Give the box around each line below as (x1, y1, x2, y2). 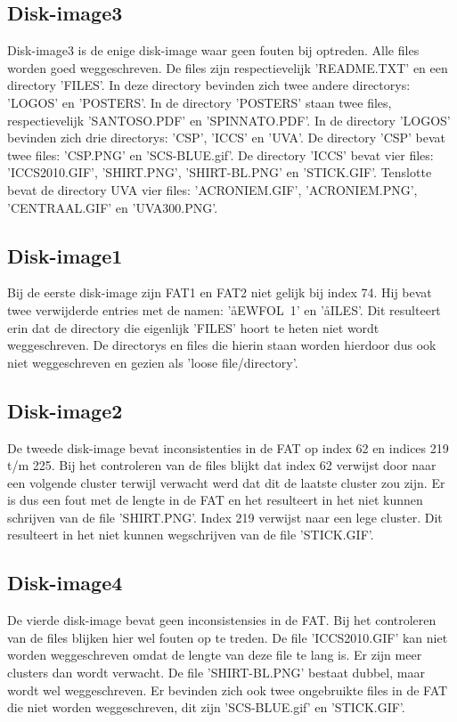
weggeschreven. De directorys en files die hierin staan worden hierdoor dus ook (7, 336, 437, 354)
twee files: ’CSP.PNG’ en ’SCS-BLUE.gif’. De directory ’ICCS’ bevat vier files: (7, 145, 434, 164)
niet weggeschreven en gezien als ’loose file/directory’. (7, 353, 298, 371)
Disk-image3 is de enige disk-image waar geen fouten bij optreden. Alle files (7, 41, 420, 60)
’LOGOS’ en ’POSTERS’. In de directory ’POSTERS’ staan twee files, (7, 93, 392, 111)
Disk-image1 (7, 241, 123, 269)
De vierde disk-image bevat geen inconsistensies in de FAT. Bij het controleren (7, 611, 437, 629)
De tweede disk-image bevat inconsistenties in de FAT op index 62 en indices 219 (7, 438, 449, 457)
